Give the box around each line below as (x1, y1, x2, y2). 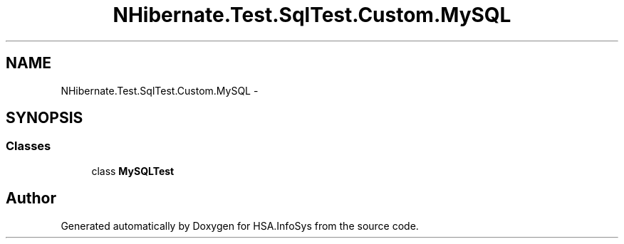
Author (6, 189, 56, 208)
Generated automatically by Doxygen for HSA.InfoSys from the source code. (61, 219, 419, 232)
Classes (6, 139, 51, 154)
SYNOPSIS (6, 109, 83, 127)
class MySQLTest (91, 164, 175, 177)
